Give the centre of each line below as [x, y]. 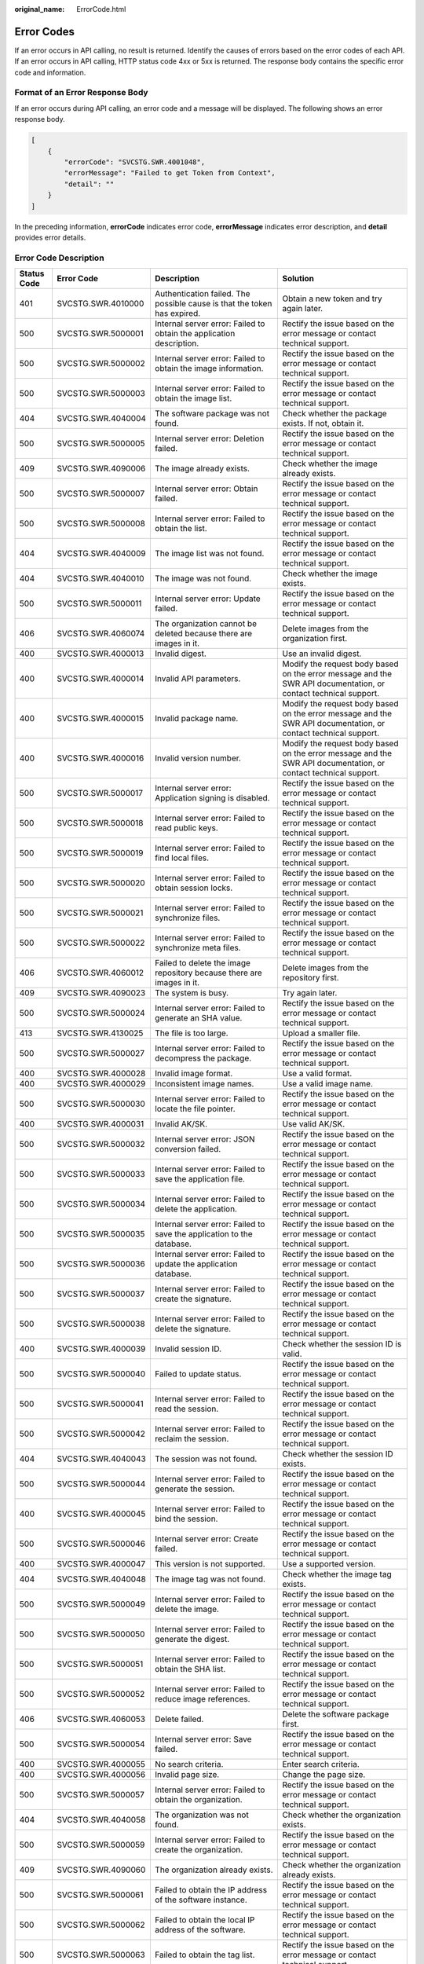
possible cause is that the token [213, 304]
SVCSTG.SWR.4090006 [101, 469]
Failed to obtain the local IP [205, 1920]
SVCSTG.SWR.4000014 [100, 679]
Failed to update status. [198, 1374]
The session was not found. [206, 1459]
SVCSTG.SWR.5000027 [101, 1053]
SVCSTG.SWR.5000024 [101, 1013]
